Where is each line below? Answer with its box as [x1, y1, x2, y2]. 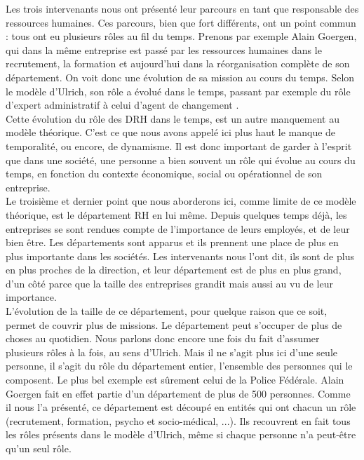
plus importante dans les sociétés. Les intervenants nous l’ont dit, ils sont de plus [6, 248, 354, 263]
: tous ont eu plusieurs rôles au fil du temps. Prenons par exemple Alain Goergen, [6, 29, 357, 43]
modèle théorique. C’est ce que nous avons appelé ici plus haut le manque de [6, 125, 336, 140]
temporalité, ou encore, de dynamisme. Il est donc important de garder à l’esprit [6, 138, 352, 153]
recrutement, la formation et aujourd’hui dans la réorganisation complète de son [6, 56, 350, 71]
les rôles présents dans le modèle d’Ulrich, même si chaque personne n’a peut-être [6, 427, 356, 442]
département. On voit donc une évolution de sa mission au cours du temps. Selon [6, 69, 355, 84]
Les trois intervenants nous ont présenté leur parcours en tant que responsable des [6, 1, 359, 15]
